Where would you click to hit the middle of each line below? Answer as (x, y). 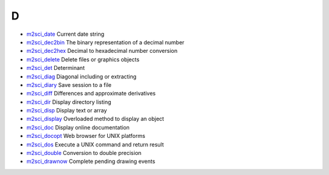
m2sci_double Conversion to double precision (84, 153)
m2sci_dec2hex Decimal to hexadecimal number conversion (102, 51)
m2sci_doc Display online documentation (78, 127)
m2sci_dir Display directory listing (69, 102)
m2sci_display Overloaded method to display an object (95, 119)
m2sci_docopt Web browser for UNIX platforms (86, 136)
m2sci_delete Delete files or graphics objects (83, 59)
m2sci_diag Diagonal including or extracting (82, 77)
